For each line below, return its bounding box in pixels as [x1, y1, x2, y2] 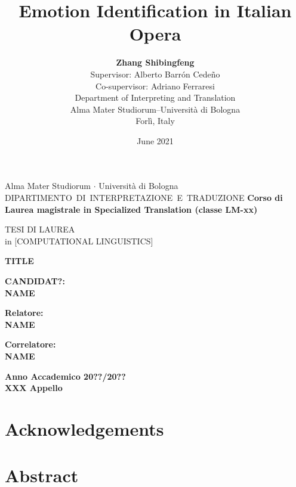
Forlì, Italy [135, 114, 175, 127]
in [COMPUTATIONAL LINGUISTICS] [5, 234, 153, 247]
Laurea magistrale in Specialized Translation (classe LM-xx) [5, 203, 258, 215]
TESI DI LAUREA [5, 223, 75, 235]
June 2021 [137, 134, 174, 147]
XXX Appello [5, 381, 63, 394]
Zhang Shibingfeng [116, 56, 195, 69]
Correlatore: [5, 338, 56, 350]
